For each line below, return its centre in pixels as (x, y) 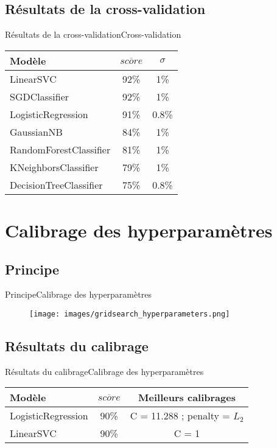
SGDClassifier (40, 96)
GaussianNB (36, 131)
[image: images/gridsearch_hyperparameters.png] (130, 314)
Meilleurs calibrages (187, 397)
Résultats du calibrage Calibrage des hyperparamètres (104, 371)
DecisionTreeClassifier (56, 184)
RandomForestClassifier (60, 149)
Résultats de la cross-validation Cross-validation (93, 34)
